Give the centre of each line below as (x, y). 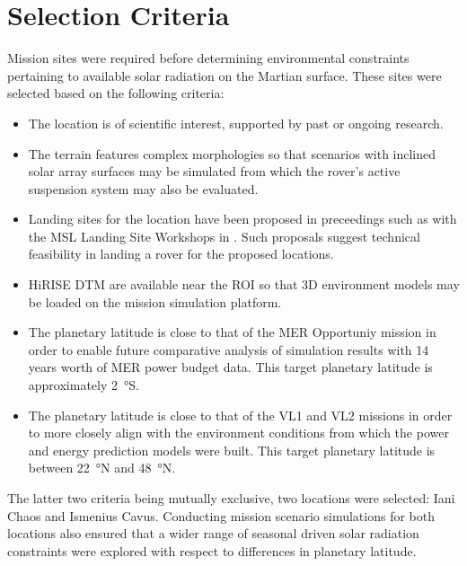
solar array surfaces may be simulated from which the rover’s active (214, 171)
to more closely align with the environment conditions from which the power (238, 433)
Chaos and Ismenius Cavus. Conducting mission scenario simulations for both (221, 515)
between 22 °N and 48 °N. (102, 468)
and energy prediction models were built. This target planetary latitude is (232, 450)
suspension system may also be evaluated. (143, 188)
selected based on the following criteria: (116, 93)
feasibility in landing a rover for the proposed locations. (181, 254)
